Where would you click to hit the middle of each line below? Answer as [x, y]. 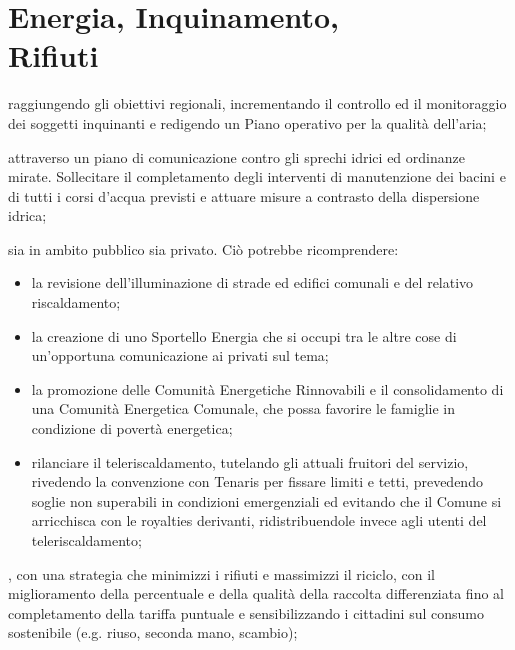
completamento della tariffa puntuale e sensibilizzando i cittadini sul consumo [246, 612]
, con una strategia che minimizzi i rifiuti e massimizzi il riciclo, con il [221, 573]
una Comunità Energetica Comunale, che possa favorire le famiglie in [243, 408]
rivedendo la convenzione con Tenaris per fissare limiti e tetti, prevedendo [257, 481]
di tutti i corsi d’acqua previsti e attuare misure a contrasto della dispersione [244, 195]
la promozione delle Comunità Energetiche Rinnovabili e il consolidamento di [267, 388]
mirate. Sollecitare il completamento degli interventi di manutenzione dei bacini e [257, 176]
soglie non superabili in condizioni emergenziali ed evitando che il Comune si [266, 500]
